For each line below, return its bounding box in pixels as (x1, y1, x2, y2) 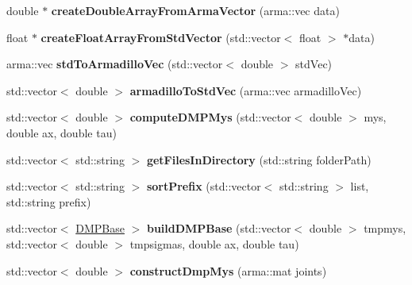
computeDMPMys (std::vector (129, 109, 291, 125)
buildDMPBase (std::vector (146, 220, 291, 237)
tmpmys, (364, 220, 406, 237)
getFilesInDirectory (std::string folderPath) (146, 151, 372, 168)
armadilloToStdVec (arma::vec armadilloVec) (129, 82, 362, 98)
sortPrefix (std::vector (146, 178, 261, 194)
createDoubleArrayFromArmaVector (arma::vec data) (51, 2, 340, 18)
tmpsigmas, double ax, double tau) (129, 235, 299, 252)
